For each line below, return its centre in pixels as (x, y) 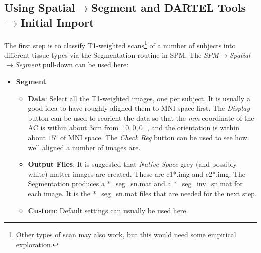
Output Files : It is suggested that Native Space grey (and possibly (132, 164)
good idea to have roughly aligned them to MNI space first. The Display (139, 108)
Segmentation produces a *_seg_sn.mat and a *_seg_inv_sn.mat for (135, 184)
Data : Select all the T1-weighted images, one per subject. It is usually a (139, 98)
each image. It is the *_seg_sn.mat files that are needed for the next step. (142, 193)
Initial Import (57, 22)
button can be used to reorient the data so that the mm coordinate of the (141, 117)
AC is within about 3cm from (73, 128)
